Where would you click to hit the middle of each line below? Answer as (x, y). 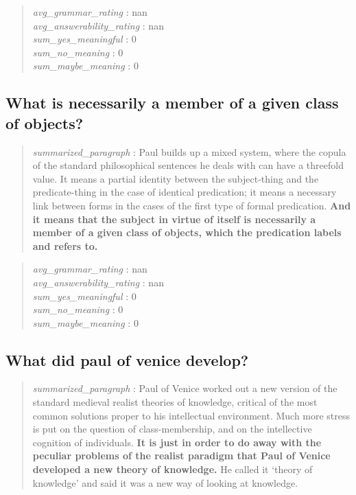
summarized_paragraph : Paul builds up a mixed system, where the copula (189, 151)
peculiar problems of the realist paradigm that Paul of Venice (181, 456)
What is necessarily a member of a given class (172, 103)
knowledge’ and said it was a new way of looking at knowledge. (165, 482)
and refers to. (65, 245)
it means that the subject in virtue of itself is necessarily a (174, 219)
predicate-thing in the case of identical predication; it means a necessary (185, 192)
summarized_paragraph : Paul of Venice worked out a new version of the (185, 388)
